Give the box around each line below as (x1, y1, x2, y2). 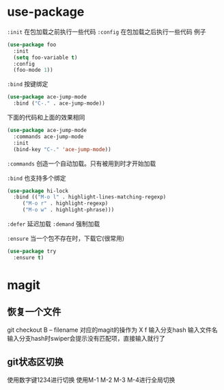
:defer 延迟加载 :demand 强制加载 (7, 220, 100, 228)
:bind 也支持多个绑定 (7, 174, 66, 182)
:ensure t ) (13, 254, 44, 261)
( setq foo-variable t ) (13, 54, 78, 61)
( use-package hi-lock (7, 187, 69, 194)
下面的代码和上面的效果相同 (7, 114, 85, 122)
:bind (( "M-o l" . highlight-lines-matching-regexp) (13, 194, 167, 200)
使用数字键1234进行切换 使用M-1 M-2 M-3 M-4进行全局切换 (7, 376, 176, 384)
